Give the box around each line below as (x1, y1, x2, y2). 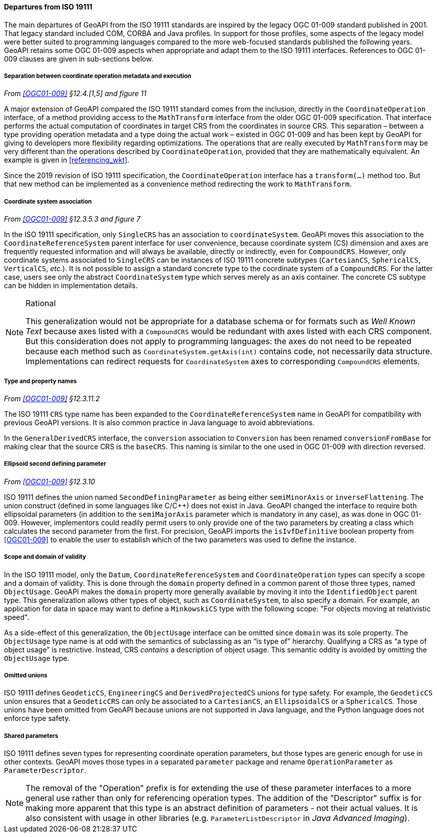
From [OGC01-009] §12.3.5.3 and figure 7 (4, 215, 141, 224)
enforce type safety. (4, 714, 71, 723)
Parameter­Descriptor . (4, 766, 87, 775)
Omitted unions (4, 671, 48, 679)
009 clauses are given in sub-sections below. (4, 54, 154, 63)
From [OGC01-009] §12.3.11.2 (4, 394, 100, 403)
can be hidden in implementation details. (4, 281, 138, 290)
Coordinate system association (4, 198, 92, 205)
